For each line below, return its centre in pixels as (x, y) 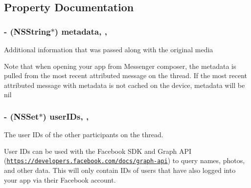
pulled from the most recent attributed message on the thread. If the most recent (126, 75)
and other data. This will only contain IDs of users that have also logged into (120, 170)
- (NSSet (22, 116)
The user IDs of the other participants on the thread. (84, 135)
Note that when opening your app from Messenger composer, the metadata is (120, 66)
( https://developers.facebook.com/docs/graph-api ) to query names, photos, (125, 160)
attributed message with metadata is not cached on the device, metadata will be (125, 85)
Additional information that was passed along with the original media (109, 49)
